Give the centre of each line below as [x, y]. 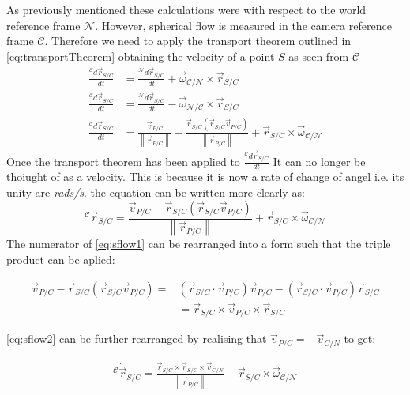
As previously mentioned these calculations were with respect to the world [186, 9]
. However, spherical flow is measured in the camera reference [243, 25]
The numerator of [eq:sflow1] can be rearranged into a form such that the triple [199, 244]
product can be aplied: [61, 260]
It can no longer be [319, 161]
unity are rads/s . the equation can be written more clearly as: [156, 192]
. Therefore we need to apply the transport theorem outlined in [198, 41]
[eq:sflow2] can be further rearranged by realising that [137, 339]
